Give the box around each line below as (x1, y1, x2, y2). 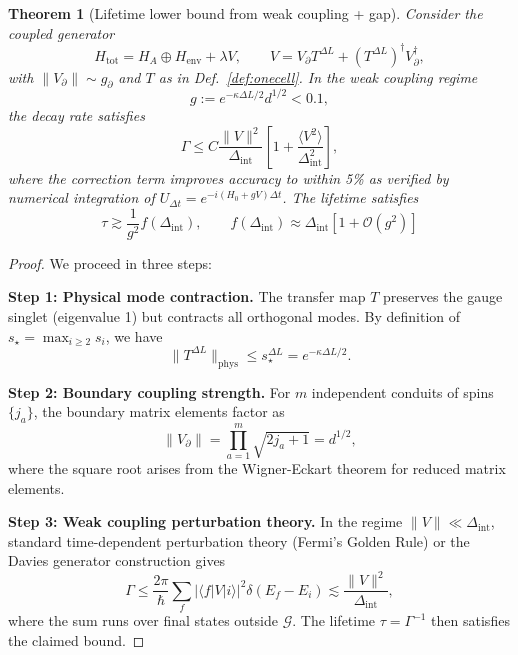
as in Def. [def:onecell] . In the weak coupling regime (158, 66, 478, 87)
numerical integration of (8, 187, 155, 208)
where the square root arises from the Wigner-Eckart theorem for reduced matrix (8, 458, 506, 479)
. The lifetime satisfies (282, 187, 419, 208)
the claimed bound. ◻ (8, 629, 145, 650)
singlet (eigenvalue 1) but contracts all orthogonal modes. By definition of (8, 306, 461, 327)
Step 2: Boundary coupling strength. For (8, 381, 291, 402)
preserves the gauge (383, 286, 503, 307)
